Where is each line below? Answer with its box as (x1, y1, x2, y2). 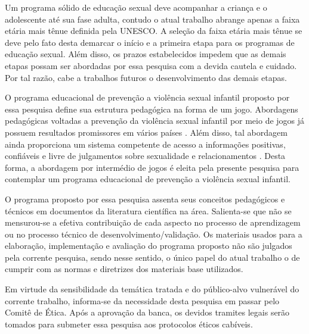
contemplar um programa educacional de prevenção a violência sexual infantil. (5, 173, 291, 185)
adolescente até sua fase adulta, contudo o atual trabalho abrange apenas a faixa (5, 13, 300, 25)
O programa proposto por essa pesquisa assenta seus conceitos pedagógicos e (5, 192, 285, 205)
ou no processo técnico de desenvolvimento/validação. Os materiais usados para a (5, 227, 302, 240)
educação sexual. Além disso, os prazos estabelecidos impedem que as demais (5, 48, 286, 60)
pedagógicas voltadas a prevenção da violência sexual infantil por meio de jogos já (5, 114, 305, 127)
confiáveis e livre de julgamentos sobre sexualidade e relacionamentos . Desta (5, 149, 286, 162)
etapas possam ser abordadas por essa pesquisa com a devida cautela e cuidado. (5, 59, 297, 71)
